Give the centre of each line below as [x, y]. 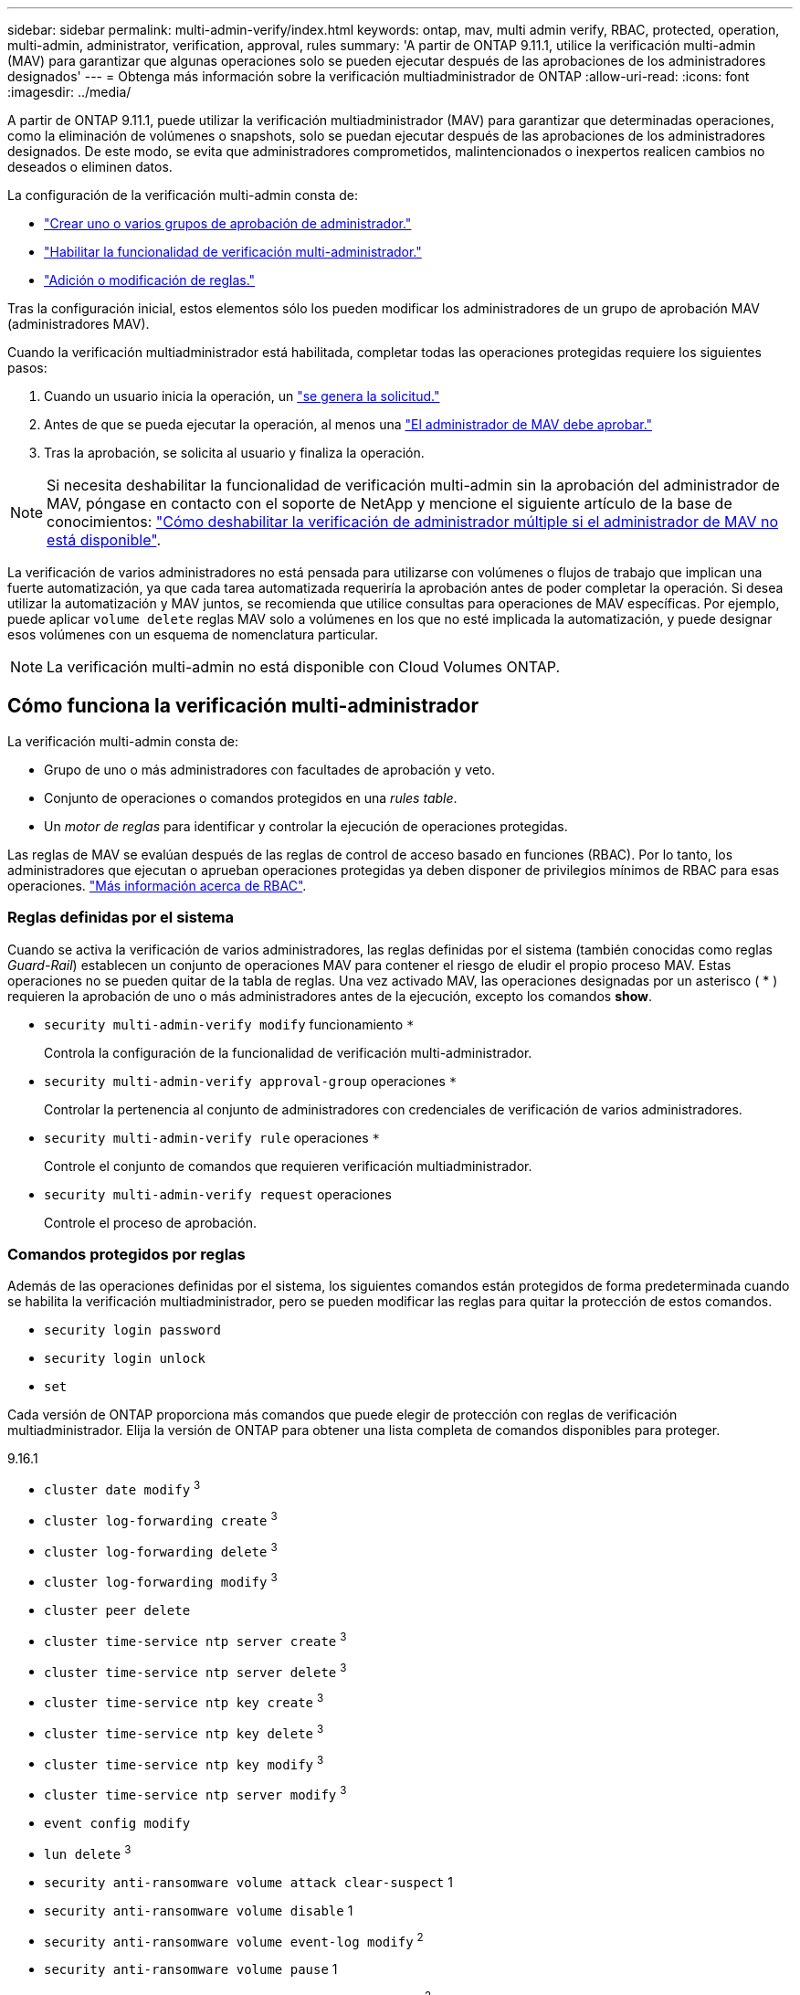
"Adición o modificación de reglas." [150, 280]
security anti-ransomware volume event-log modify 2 [234, 1940]
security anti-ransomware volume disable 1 [199, 1910]
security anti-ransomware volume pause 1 [191, 1969]
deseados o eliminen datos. [90, 167]
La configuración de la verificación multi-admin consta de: [183, 195]
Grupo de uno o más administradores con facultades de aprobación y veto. [269, 769]
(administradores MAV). [79, 324]
